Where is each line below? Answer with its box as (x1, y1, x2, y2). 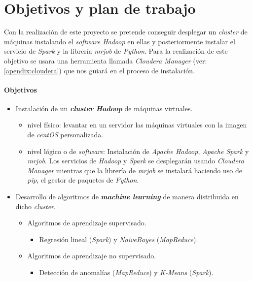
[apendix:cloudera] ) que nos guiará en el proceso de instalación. (4, 65, 195, 75)
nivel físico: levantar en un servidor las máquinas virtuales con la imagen (27, 120, 247, 130)
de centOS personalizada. (27, 129, 104, 140)
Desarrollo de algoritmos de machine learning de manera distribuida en (15, 191, 239, 202)
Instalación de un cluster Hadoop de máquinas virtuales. (15, 103, 193, 113)
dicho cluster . (15, 201, 56, 211)
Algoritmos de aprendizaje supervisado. (27, 218, 146, 228)
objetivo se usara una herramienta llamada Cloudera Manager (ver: (4, 55, 207, 65)
